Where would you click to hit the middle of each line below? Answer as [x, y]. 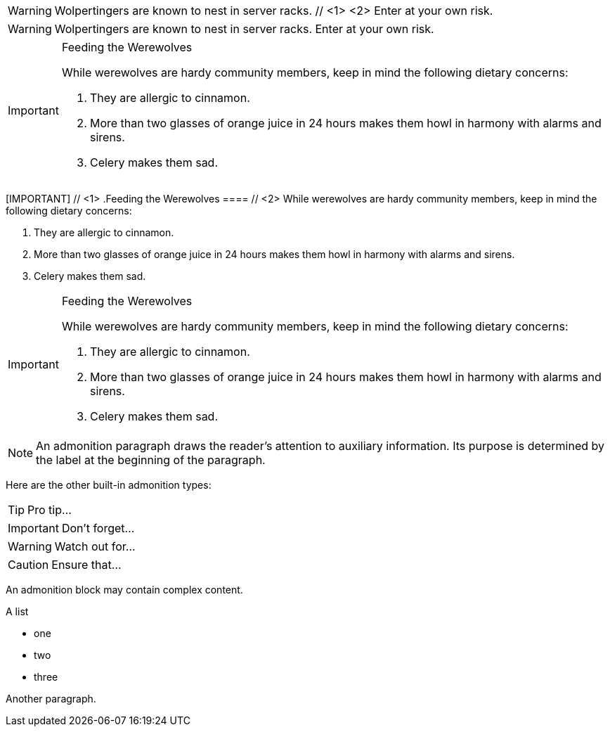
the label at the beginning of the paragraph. [151, 460]
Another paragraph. [51, 699]
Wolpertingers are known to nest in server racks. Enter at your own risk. [244, 29]
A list [17, 611]
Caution [28, 565]
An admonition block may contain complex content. [124, 590]
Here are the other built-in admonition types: [109, 485]
